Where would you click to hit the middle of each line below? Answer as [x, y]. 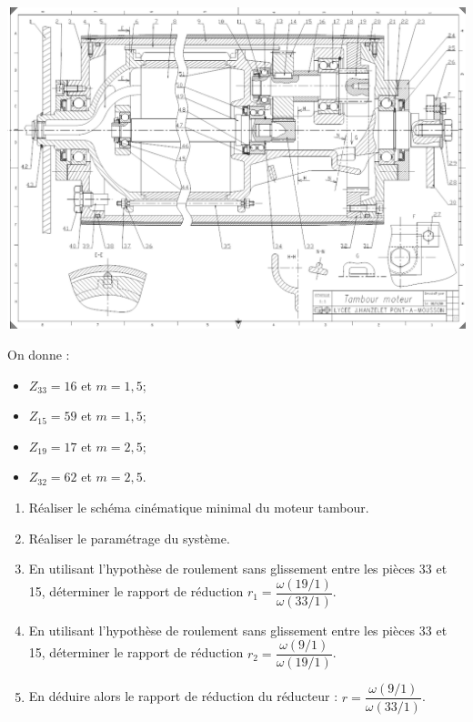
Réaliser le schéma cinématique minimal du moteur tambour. [199, 507]
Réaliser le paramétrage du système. [129, 538]
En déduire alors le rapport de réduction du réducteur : [183, 696]
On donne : [39, 354]
